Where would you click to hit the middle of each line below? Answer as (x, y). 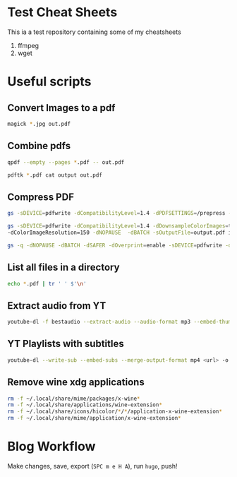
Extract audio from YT (57, 306)
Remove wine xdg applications (76, 382)
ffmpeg (28, 45)
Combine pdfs (39, 146)
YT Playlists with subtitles (66, 344)
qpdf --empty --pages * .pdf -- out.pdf (66, 162)
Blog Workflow (51, 447)
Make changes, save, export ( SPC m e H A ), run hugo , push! (92, 466)
